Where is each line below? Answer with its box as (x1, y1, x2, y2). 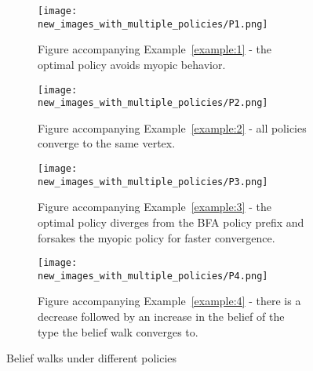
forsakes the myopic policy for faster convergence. (38, 229, 275, 246)
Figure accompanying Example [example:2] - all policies (38, 119, 307, 136)
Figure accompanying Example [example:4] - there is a (38, 293, 301, 309)
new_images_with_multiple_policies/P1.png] (38, 18, 268, 30)
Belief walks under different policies (6, 350, 177, 366)
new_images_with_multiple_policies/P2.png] (38, 97, 268, 109)
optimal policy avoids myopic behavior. (38, 56, 226, 72)
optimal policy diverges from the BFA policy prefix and (38, 213, 304, 230)
